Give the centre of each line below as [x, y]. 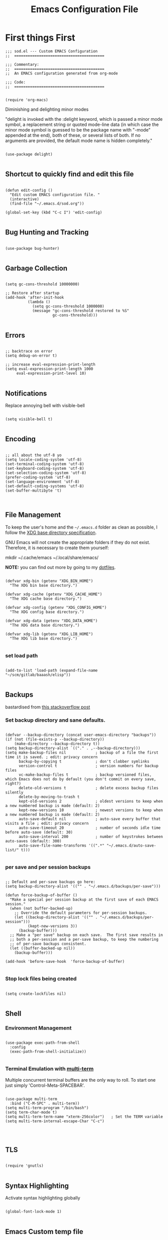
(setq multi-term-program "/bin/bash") [47, 1108]
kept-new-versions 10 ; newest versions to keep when [91, 810]
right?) [13, 784]
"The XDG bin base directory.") [44, 585]
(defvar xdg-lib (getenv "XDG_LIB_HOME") [49, 634]
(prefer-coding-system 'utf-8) [38, 477]
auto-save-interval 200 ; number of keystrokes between [91, 837]
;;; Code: [16, 82]
